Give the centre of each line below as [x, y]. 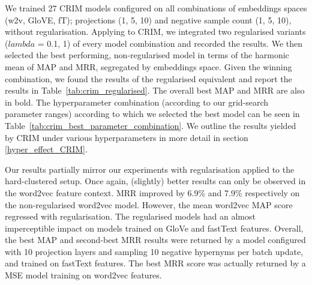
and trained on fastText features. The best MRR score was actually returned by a [155, 263]
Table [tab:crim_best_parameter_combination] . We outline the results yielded [151, 125]
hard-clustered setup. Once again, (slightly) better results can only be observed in [155, 181]
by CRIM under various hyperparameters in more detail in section [127, 137]
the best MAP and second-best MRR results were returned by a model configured [155, 240]
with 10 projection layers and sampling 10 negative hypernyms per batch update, [154, 251]
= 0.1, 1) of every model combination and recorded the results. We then [170, 43]
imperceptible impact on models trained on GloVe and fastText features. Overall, [154, 228]
